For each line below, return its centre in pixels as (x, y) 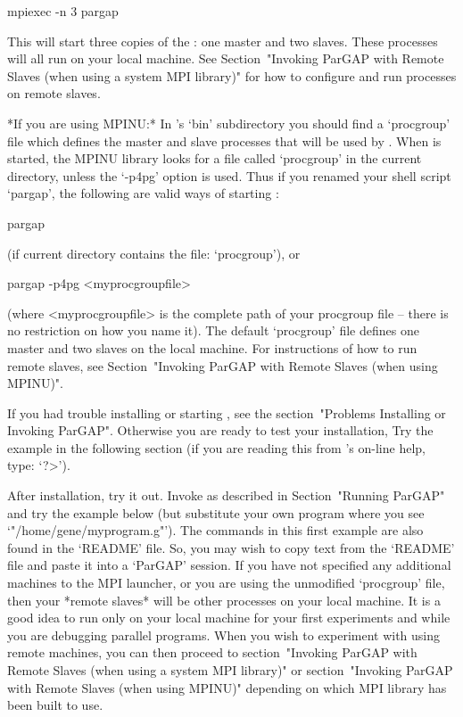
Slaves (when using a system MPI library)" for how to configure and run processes (232, 75)
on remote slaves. (54, 93)
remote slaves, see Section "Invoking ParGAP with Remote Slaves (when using (223, 365)
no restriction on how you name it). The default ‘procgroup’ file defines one (213, 330)
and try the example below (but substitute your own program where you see (216, 512)
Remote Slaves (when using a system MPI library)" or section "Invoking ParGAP (230, 670)
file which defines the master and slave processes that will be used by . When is (224, 140)
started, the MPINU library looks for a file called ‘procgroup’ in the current (215, 158)
